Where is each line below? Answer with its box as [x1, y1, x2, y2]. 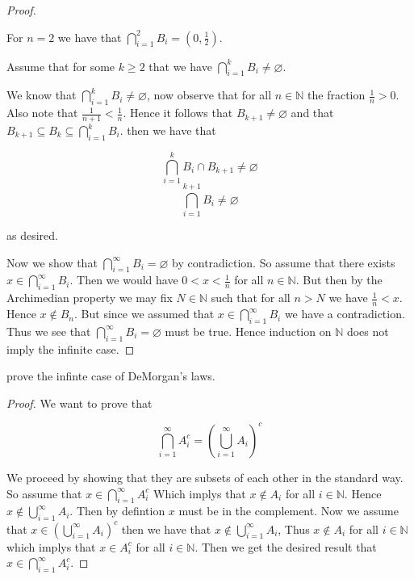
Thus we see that [6, 322, 91, 339]
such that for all [211, 289, 291, 306]
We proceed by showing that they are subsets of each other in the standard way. [6, 468, 404, 485]
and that [291, 104, 334, 121]
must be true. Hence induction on [165, 322, 332, 339]
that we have [148, 57, 212, 74]
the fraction [307, 86, 366, 103]
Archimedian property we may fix [6, 289, 173, 306]
